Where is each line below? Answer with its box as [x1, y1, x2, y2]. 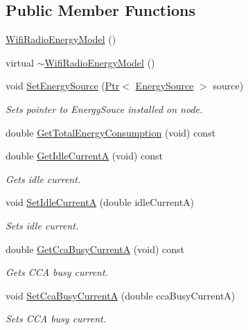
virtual [6, 55, 34, 69]
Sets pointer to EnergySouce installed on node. [6, 101, 203, 116]
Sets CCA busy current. [6, 311, 106, 326]
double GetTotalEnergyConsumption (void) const [6, 125, 216, 139]
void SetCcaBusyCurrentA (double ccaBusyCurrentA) [6, 288, 236, 302]
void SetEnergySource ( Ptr [6, 78, 120, 93]
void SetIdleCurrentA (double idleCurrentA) [6, 195, 195, 209]
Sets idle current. [6, 218, 79, 232]
